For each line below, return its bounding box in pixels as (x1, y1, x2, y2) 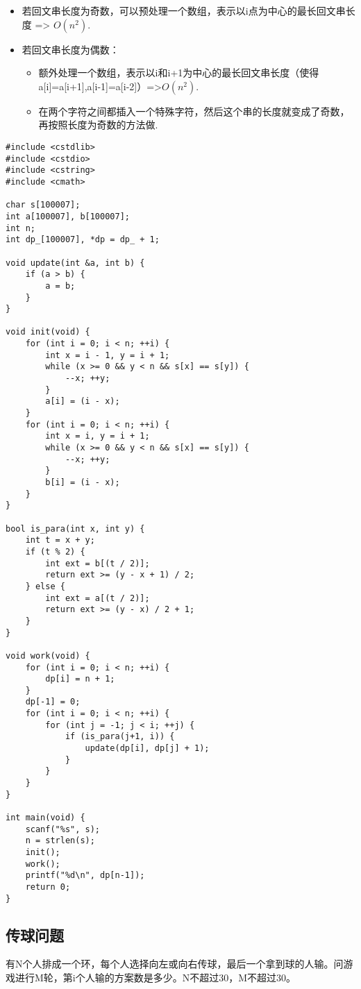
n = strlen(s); (25, 836, 95, 846)
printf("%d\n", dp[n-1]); (25, 870, 145, 881)
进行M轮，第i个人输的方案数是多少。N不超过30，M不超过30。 (15, 970, 296, 985)
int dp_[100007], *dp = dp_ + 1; (6, 235, 160, 245)
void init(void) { (6, 327, 90, 337)
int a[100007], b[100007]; (6, 211, 130, 221)
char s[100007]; (6, 200, 81, 210)
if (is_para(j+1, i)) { (65, 732, 175, 742)
